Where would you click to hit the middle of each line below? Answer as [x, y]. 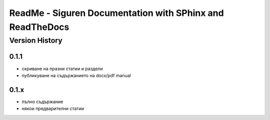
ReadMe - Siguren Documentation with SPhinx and [117, 13]
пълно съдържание [42, 102]
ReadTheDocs [39, 27]
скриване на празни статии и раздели [62, 68]
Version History [36, 40]
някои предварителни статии [53, 109]
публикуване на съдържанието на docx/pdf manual [76, 75]
